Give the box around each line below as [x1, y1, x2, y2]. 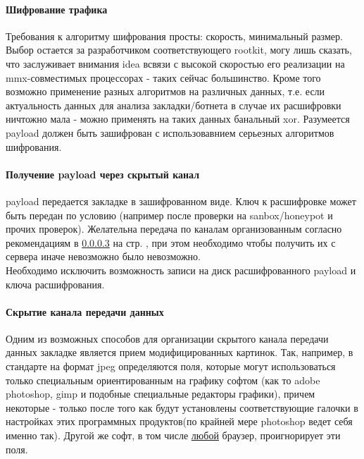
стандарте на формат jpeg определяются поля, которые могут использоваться [6, 359, 336, 374]
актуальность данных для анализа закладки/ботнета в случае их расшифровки [6, 97, 341, 112]
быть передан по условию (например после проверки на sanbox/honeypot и [6, 207, 333, 222]
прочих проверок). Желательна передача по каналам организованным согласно [6, 221, 342, 236]
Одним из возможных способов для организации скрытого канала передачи [6, 331, 329, 345]
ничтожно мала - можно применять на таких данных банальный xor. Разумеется [6, 111, 350, 126]
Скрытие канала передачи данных [6, 304, 164, 319]
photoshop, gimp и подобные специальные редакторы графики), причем [6, 386, 315, 401]
